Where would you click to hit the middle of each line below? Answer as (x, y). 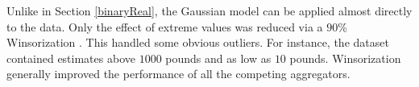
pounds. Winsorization (345, 58)
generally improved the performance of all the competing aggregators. (178, 74)
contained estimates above (71, 58)
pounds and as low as (218, 58)
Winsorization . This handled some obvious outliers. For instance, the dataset (198, 42)
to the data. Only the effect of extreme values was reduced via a (165, 26)
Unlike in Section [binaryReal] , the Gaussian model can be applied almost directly (209, 10)
